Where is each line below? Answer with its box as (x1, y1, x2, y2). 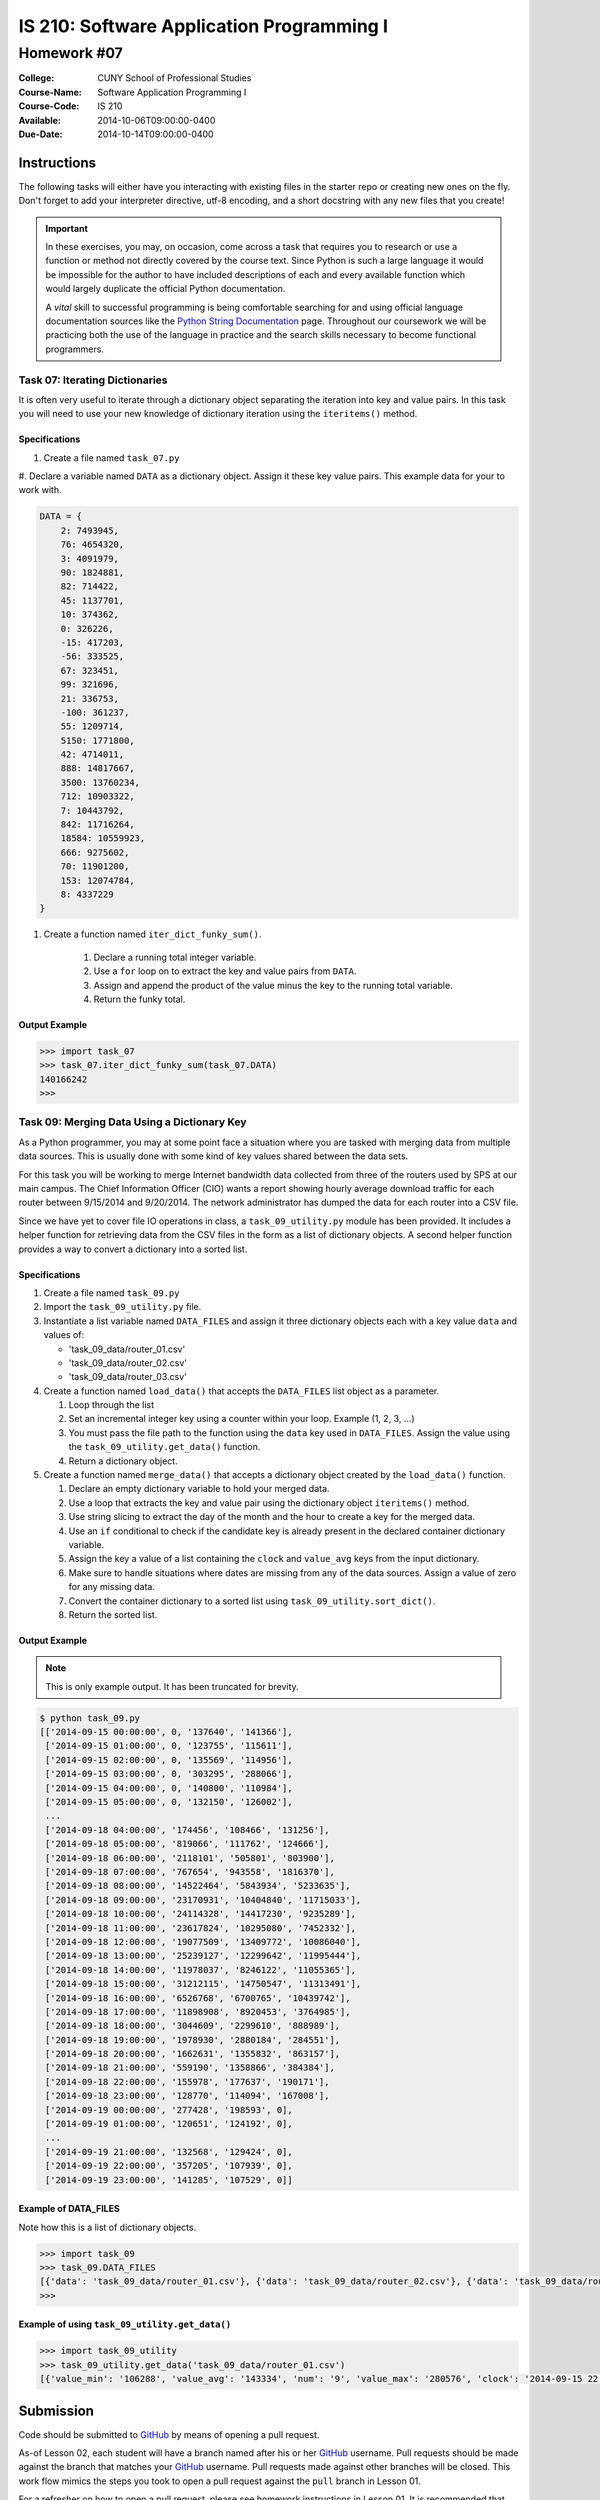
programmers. (45, 343, 105, 355)
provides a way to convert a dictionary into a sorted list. (18, 1243, 248, 1255)
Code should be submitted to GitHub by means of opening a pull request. (18, 2428, 320, 2440)
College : (18, 72, 55, 84)
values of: (43, 1329, 85, 1341)
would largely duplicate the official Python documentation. (45, 283, 286, 295)
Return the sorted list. (68, 1608, 158, 1620)
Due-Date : (18, 128, 63, 140)
